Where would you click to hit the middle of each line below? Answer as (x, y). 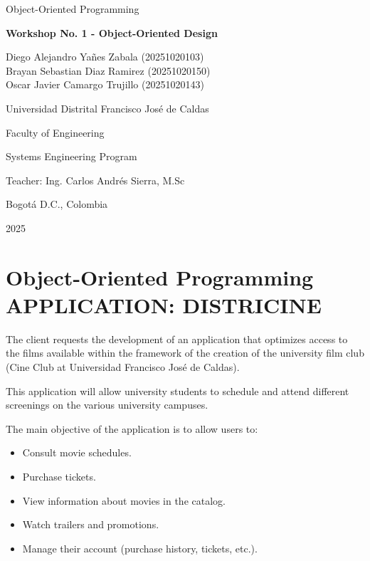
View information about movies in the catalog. (124, 500)
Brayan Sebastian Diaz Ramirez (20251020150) (108, 70)
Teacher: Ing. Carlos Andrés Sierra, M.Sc (95, 180)
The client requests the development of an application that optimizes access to (177, 339)
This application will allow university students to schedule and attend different (178, 390)
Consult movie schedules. (77, 452)
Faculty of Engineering (55, 132)
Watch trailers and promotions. (91, 524)
